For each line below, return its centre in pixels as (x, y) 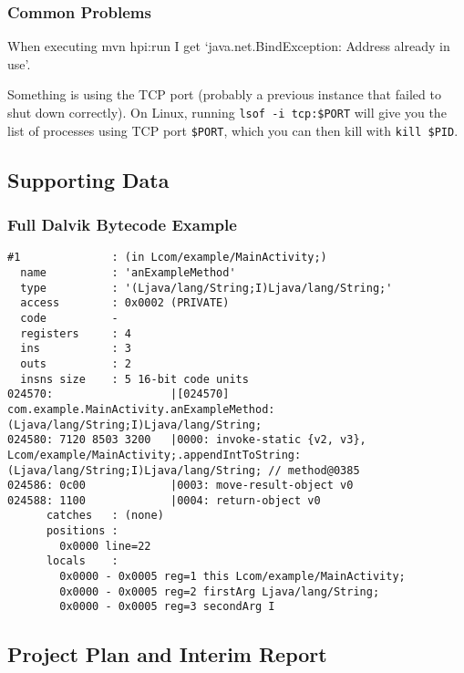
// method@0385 (314, 470)
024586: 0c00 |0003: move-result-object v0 (180, 486)
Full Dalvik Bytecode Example (122, 225)
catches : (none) (105, 516)
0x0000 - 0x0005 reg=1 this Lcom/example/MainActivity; (232, 577)
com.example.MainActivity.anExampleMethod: (141, 409)
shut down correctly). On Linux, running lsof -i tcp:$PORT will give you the (227, 112)
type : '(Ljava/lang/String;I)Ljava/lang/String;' (206, 288)
